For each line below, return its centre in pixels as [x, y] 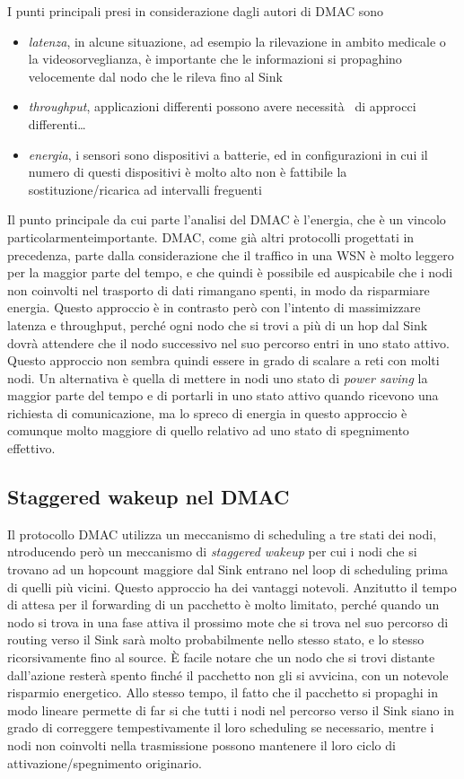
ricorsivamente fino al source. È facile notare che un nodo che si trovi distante [221, 657]
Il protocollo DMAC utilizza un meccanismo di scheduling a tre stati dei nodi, [222, 534]
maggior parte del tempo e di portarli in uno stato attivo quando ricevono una [223, 395]
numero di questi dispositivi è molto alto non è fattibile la [188, 172]
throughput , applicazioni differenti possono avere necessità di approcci [222, 106]
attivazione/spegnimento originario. [105, 762]
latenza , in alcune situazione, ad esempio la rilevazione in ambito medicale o [237, 41]
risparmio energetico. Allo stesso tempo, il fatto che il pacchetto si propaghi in [223, 692]
